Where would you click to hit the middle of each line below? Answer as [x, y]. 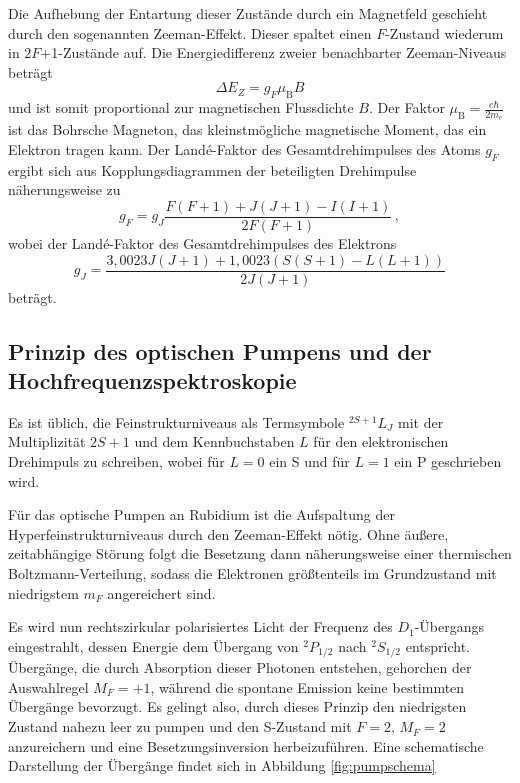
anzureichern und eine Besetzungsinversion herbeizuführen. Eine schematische [246, 745]
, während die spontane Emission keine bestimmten [307, 686]
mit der [420, 421]
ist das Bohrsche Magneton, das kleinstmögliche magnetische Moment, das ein [247, 129]
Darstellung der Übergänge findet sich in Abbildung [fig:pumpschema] [222, 765]
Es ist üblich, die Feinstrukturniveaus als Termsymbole [176, 421]
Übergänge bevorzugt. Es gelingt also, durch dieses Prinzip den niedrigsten [237, 706]
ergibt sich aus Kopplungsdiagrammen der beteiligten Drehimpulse [212, 169]
